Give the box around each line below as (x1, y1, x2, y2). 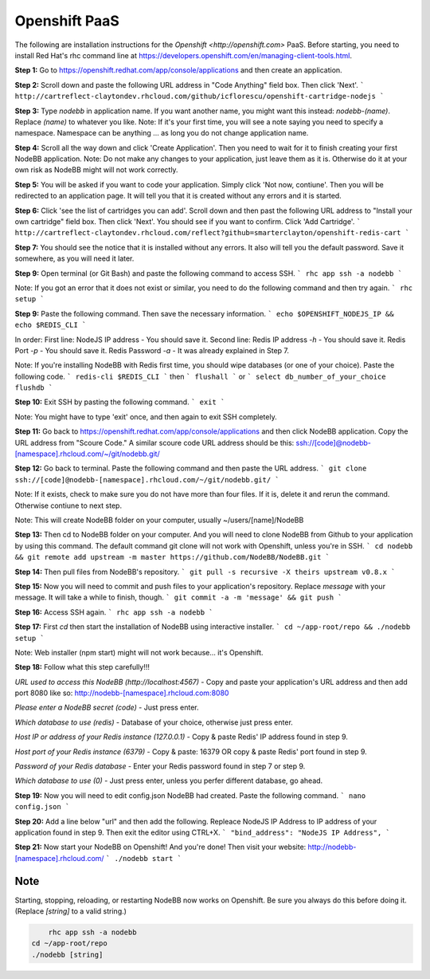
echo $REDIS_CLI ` (14, 320, 87, 330)
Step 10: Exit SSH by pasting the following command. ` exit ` (14, 397, 225, 407)
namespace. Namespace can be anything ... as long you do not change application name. (14, 128, 309, 138)
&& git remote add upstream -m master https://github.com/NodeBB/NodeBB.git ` (14, 552, 330, 562)
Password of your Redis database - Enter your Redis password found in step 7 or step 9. (14, 761, 306, 771)
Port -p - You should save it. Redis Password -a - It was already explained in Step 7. (14, 345, 290, 355)
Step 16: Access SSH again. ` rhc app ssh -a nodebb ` (14, 607, 213, 617)
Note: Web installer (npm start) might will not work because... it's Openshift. (14, 647, 264, 657)
